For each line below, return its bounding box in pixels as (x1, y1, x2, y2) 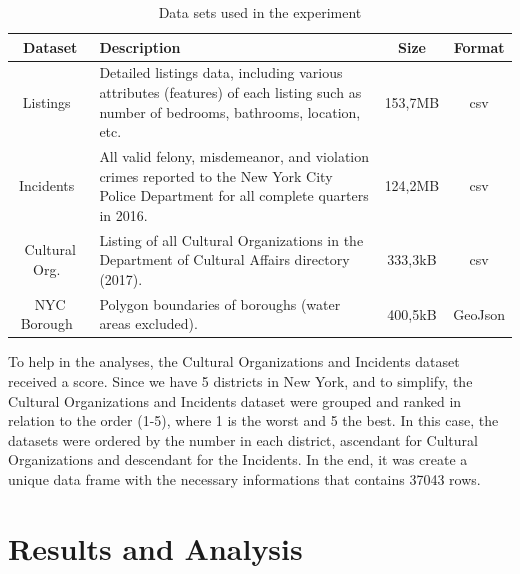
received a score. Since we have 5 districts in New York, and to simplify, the (8, 371, 473, 391)
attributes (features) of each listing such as (99, 82, 362, 103)
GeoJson (453, 303, 505, 324)
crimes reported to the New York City (99, 165, 333, 186)
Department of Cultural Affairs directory (99, 249, 350, 270)
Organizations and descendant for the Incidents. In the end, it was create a (8, 449, 468, 470)
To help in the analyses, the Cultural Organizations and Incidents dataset (8, 351, 460, 372)
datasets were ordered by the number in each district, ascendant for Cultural (8, 429, 478, 450)
